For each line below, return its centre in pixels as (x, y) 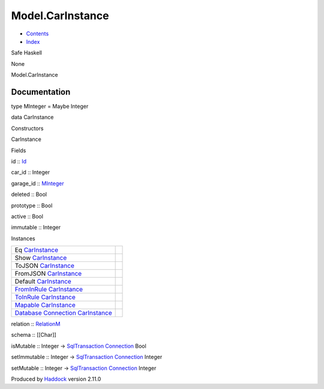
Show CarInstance (41, 258)
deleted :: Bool (29, 194)
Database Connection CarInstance (63, 313)
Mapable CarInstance (45, 305)
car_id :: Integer (31, 172)
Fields (19, 150)
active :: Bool (27, 216)
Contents (37, 34)
